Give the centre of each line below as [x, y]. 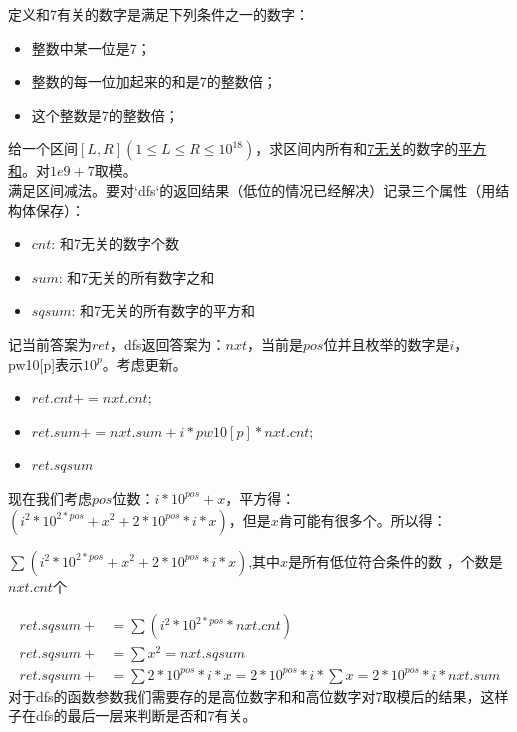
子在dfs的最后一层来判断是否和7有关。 [132, 715]
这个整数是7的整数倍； [105, 114]
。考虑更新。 [144, 363]
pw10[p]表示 [46, 363]
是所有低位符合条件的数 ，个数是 [395, 560]
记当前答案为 [50, 343]
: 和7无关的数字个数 [115, 243]
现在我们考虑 [50, 497]
